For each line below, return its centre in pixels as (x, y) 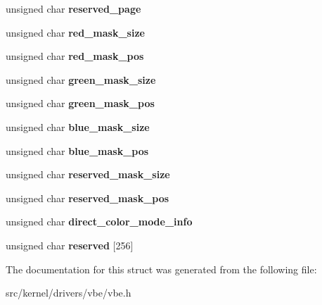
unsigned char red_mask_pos (75, 56)
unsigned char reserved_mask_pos (88, 198)
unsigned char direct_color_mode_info (99, 222)
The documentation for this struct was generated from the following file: (161, 269)
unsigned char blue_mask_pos (77, 150)
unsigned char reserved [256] (70, 245)
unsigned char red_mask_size (75, 32)
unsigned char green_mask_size (81, 79)
